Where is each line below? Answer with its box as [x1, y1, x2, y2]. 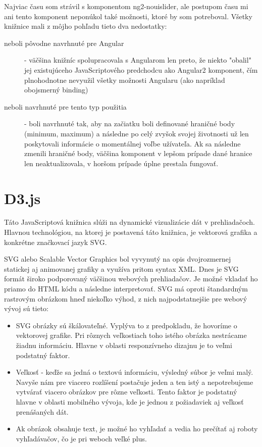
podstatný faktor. [16, 350, 70, 360]
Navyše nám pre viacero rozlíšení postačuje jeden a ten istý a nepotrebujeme [16, 376, 253, 387]
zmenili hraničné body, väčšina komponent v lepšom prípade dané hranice [24, 148, 252, 159]
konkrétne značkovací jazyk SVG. [4, 236, 107, 247]
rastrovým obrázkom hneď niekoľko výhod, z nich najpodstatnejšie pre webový [4, 293, 247, 304]
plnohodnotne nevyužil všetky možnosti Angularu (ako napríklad [24, 74, 225, 85]
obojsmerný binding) [24, 84, 88, 95]
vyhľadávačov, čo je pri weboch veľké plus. [16, 433, 147, 443]
